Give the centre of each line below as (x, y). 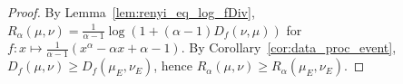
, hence (173, 65)
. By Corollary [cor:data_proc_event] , (289, 47)
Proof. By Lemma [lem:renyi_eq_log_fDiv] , (131, 12)
